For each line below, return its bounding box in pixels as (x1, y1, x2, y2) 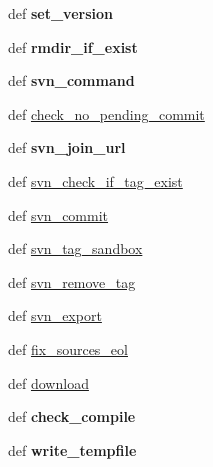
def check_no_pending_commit (8, 103, 205, 124)
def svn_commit (8, 204, 109, 225)
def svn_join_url (8, 137, 126, 158)
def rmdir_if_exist (8, 36, 138, 57)
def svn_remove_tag (8, 271, 136, 292)
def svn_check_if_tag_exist (8, 170, 183, 191)
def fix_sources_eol (8, 338, 128, 359)
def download (8, 372, 89, 393)
